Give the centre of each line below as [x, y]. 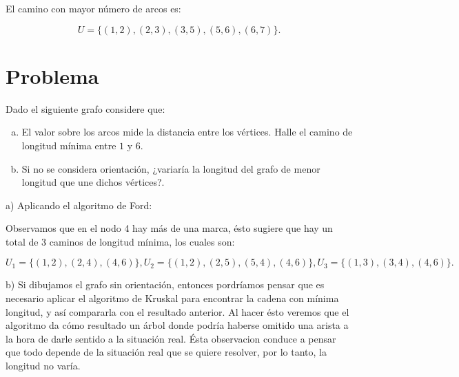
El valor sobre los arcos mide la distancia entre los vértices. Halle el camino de [187, 132]
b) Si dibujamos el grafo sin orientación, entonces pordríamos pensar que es [165, 284]
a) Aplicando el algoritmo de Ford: [79, 205]
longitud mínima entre [69, 145]
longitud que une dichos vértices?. [93, 182]
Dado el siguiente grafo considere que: [85, 108]
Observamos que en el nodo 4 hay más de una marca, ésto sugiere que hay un [169, 228]
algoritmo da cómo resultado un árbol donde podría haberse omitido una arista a [177, 325]
